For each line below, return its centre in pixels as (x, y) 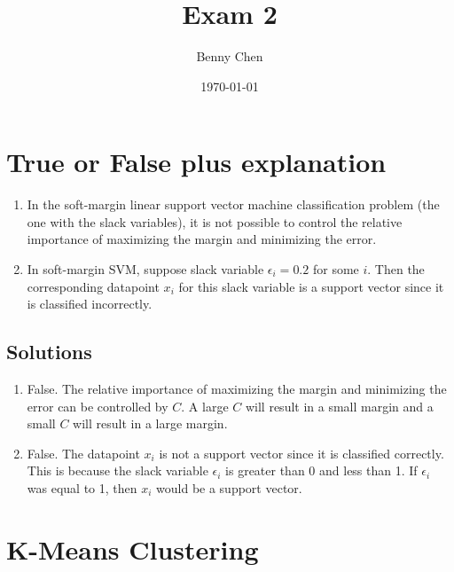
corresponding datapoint (93, 286)
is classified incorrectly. (90, 304)
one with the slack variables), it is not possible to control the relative (215, 221)
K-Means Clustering (133, 548)
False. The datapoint (83, 453)
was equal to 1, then (82, 487)
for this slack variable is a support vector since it (311, 286)
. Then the (396, 269)
